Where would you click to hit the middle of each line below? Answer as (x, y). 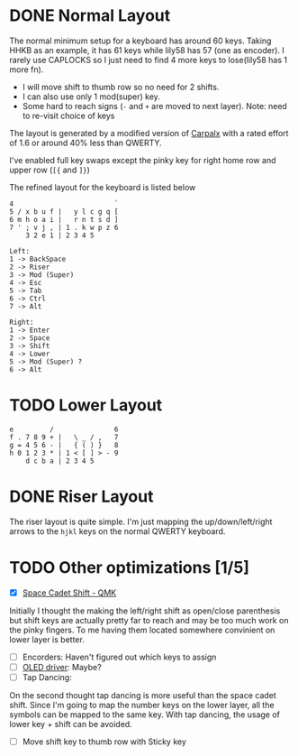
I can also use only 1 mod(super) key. (91, 97)
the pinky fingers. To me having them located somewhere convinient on (142, 630)
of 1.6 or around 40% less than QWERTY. (86, 143)
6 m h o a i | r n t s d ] (64, 219)
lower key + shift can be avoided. (71, 724)
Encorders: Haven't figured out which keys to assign (119, 657)
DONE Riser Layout (81, 497)
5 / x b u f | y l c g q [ (64, 212)
